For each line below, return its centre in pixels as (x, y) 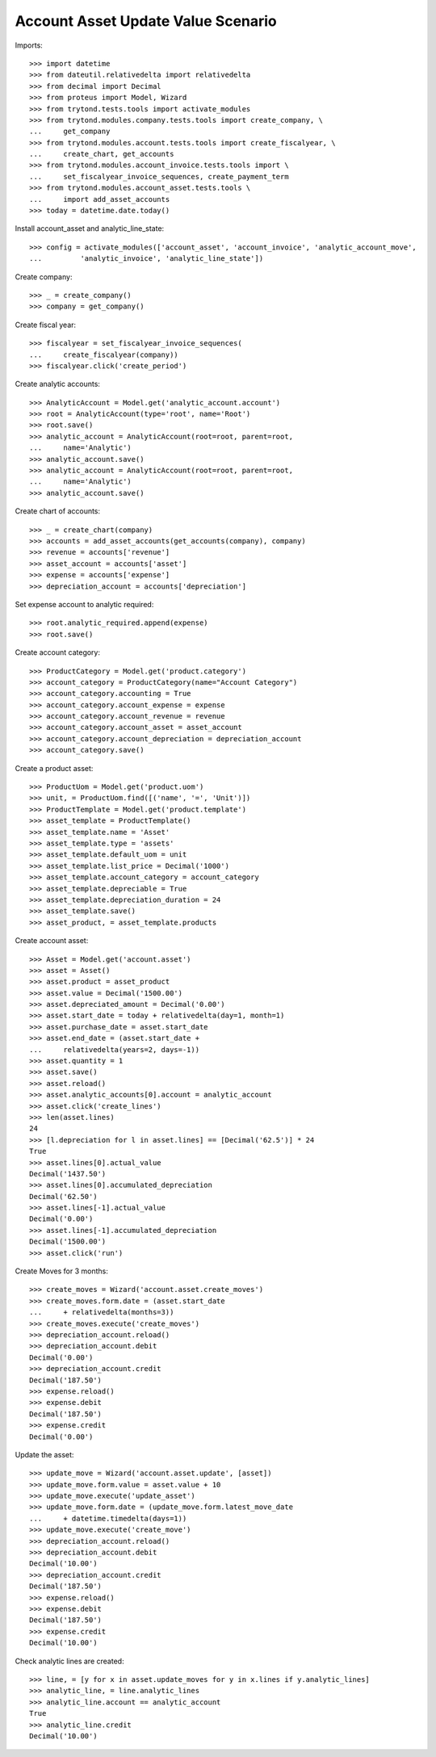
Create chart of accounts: (58, 511)
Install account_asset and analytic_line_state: (90, 229)
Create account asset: (52, 941)
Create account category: (58, 652)
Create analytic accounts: (58, 384)
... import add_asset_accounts (100, 199)
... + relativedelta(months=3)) (102, 1313)
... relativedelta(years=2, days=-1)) (115, 1049)
